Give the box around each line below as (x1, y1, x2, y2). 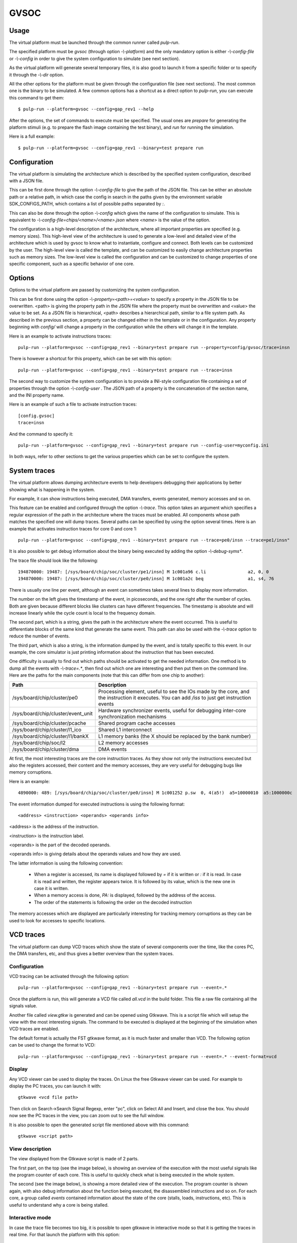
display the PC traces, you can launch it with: (9, 1083, 102, 1089)
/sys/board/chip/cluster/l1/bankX (12, 732, 89, 739)
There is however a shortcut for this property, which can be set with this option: (9, 355, 172, 361)
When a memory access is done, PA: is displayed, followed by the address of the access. (34, 892, 216, 898)
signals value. (9, 1003, 37, 1009)
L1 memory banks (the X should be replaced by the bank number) (98, 732, 251, 739)
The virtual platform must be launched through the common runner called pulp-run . (9, 40, 179, 46)
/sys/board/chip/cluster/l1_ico (12, 726, 82, 733)
